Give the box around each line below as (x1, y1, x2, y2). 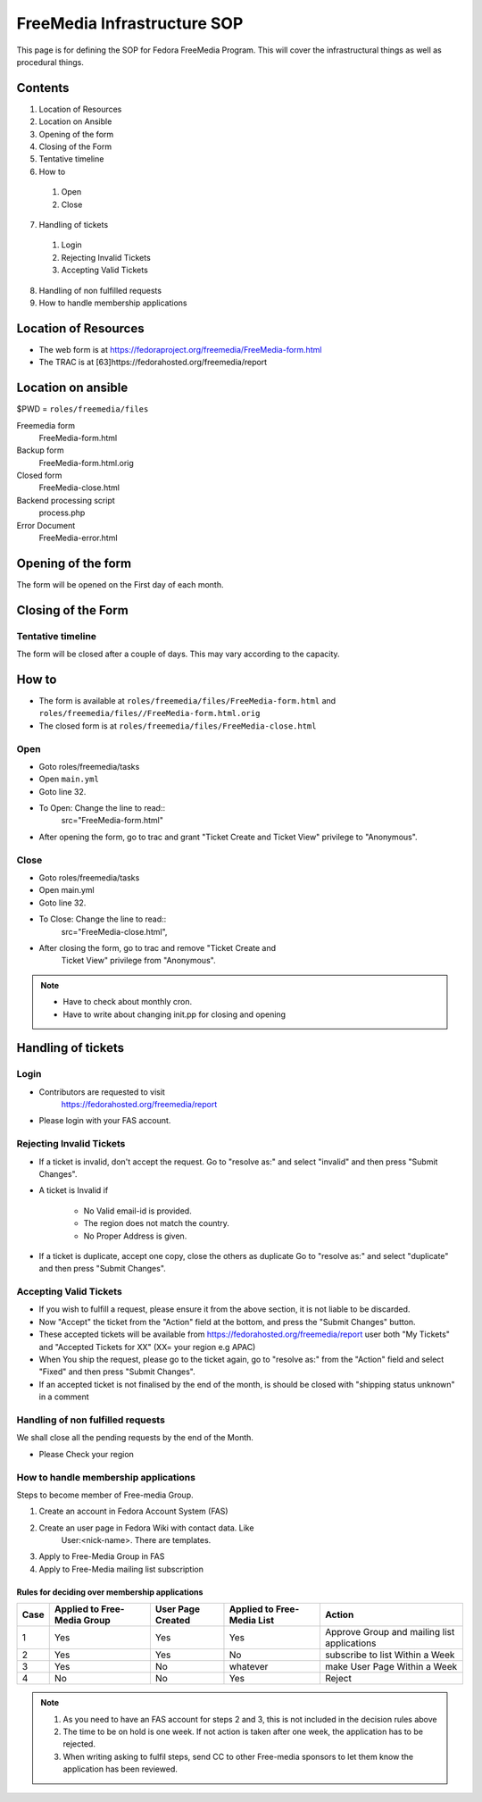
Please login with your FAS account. (38, 1115, 171, 1126)
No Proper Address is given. (83, 1231, 187, 1241)
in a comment (38, 1391, 89, 1402)
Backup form (16, 445, 64, 455)
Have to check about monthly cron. (62, 997, 192, 1007)
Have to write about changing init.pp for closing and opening (62, 1009, 286, 1020)
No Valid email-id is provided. (83, 1206, 192, 1216)
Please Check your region (38, 1448, 134, 1459)
